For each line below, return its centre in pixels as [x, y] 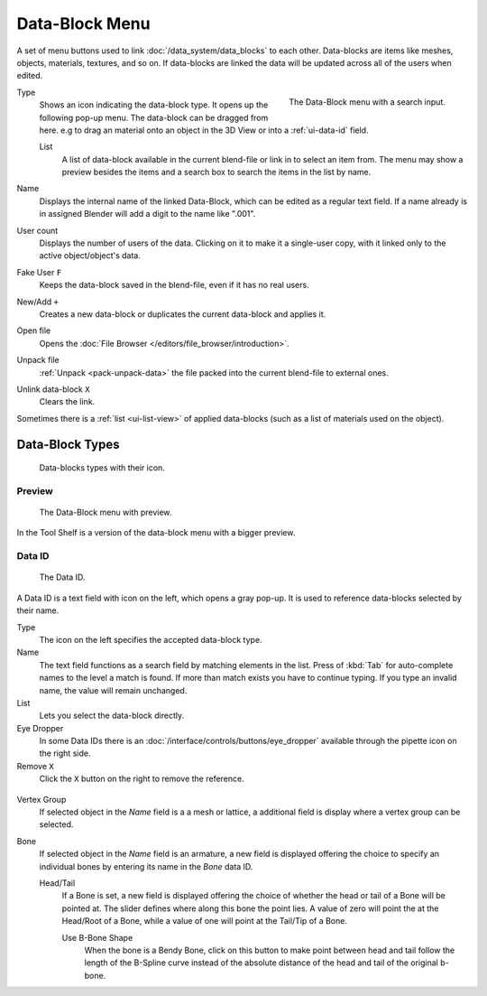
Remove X [35, 766]
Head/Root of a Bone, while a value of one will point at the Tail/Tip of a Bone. [204, 921]
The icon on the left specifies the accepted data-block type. [151, 639]
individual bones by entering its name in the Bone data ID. [146, 866]
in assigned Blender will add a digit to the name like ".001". [147, 214]
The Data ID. [62, 577]
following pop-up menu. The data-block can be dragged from [154, 117]
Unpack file [38, 360]
